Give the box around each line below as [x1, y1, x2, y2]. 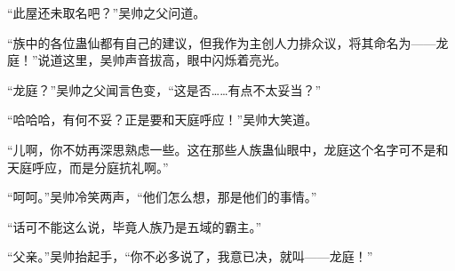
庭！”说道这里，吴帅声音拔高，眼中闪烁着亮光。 [7, 51, 287, 69]
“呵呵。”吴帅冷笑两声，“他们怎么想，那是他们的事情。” [7, 187, 317, 206]
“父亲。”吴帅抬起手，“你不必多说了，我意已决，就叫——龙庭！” [7, 247, 373, 266]
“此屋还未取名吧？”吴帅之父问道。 [7, 4, 206, 21]
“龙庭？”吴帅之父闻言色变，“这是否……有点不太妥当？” [7, 80, 322, 99]
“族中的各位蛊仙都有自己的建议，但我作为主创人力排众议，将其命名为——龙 [7, 33, 449, 52]
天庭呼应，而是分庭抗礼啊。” [7, 157, 169, 176]
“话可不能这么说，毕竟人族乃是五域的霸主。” [7, 217, 262, 235]
